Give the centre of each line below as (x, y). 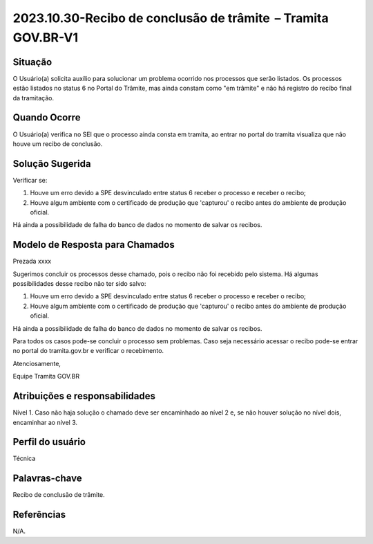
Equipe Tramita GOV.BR (46, 377)
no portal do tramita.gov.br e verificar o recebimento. (88, 351)
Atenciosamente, (37, 363)
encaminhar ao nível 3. (45, 422)
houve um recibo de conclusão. (58, 144)
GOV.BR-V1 (46, 37)
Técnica (24, 459)
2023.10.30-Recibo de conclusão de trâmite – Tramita (171, 18)
